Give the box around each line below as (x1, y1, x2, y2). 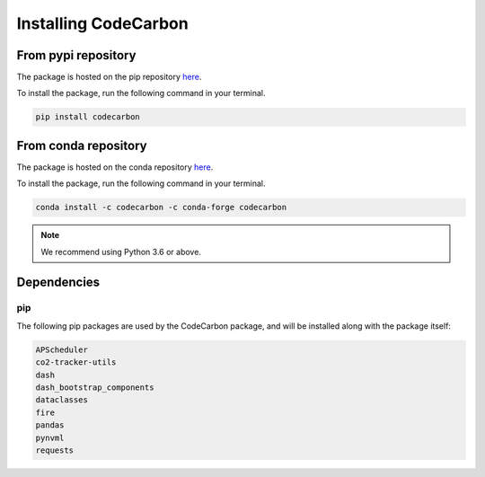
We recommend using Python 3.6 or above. (40, 246, 202, 257)
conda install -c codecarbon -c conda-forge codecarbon (35, 202, 287, 213)
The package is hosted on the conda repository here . (16, 162, 214, 172)
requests (35, 445, 75, 455)
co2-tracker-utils (35, 358, 117, 367)
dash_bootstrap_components (35, 383, 154, 393)
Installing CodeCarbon (16, 13, 189, 33)
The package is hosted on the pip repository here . (16, 72, 202, 83)
